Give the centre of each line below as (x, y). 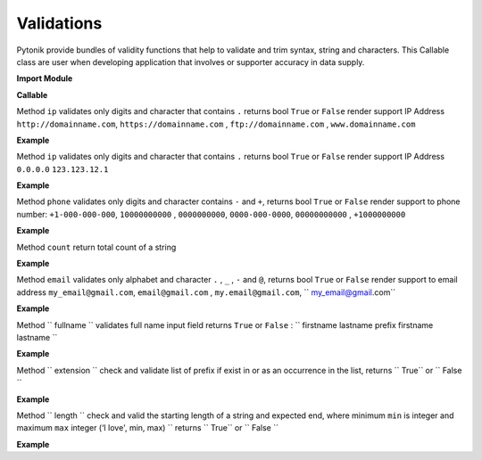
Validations (59, 23)
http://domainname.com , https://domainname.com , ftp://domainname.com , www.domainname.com (216, 124)
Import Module (45, 78)
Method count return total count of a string (96, 247)
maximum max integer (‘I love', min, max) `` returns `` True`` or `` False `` (147, 428)
